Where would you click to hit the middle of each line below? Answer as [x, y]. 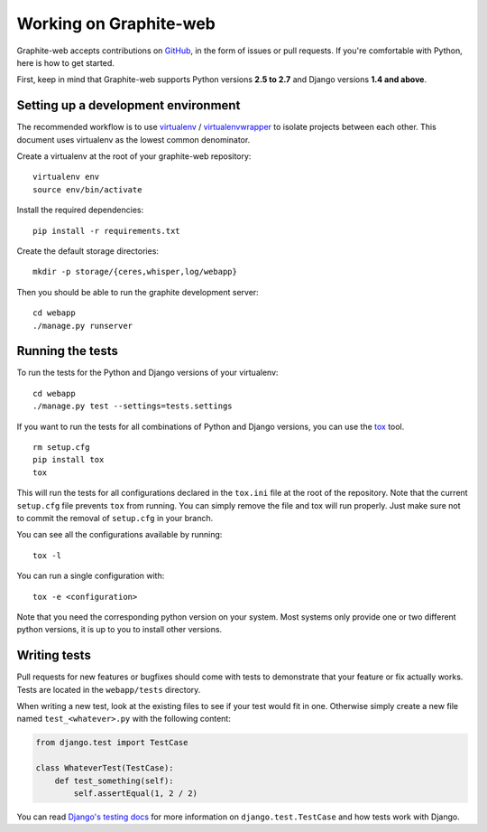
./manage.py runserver [83, 326]
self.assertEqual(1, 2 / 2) [136, 793]
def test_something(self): [115, 781]
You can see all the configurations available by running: [119, 535]
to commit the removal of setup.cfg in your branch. [115, 518]
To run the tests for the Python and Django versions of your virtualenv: [147, 373]
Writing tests [54, 655]
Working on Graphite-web [116, 23]
